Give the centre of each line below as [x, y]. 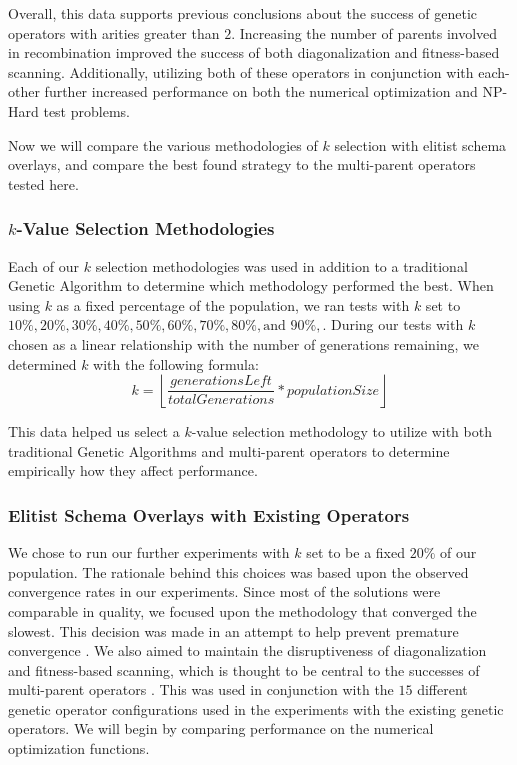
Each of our [44, 265]
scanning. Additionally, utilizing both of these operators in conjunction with [241, 71]
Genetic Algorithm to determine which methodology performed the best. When [251, 285]
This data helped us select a [94, 431]
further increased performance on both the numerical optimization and [261, 91]
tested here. [43, 183]
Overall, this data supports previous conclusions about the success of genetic [243, 13]
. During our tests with [393, 324]
